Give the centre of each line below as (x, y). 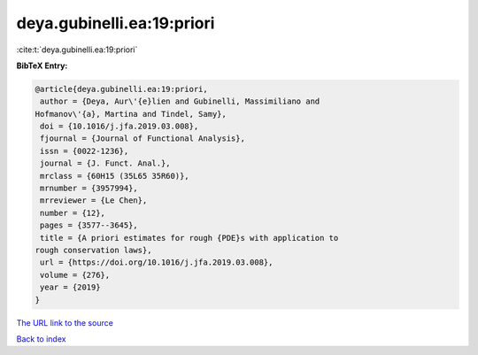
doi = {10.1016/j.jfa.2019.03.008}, (119, 127)
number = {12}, (73, 213)
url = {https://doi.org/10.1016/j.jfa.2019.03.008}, (157, 262)
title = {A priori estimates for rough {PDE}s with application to (189, 238)
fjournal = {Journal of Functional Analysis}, (143, 139)
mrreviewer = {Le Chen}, (94, 201)
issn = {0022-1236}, (85, 151)
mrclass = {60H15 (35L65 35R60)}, (115, 176)
